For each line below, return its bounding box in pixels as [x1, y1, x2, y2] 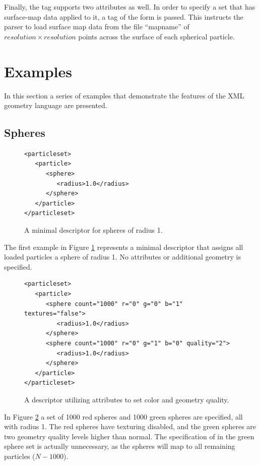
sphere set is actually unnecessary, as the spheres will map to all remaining [4, 441, 235, 451]
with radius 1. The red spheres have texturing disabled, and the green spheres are [4, 421, 256, 432]
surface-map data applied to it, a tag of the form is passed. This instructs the [4, 11, 243, 22]
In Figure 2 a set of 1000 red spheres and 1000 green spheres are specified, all [4, 411, 243, 422]
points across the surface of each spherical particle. [78, 31, 235, 41]
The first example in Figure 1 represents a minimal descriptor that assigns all [4, 241, 243, 252]
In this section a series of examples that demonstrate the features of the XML [4, 90, 244, 100]
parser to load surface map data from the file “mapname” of [4, 21, 189, 32]
